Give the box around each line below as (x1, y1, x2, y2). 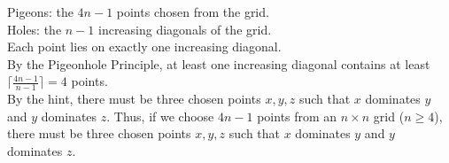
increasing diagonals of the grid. (97, 19, 272, 38)
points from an (257, 106, 337, 125)
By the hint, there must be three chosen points (7, 89, 261, 108)
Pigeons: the (7, 3, 74, 20)
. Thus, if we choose (106, 106, 214, 125)
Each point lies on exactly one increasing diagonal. (7, 37, 282, 56)
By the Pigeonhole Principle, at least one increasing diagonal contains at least (7, 54, 430, 73)
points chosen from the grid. (116, 3, 269, 20)
